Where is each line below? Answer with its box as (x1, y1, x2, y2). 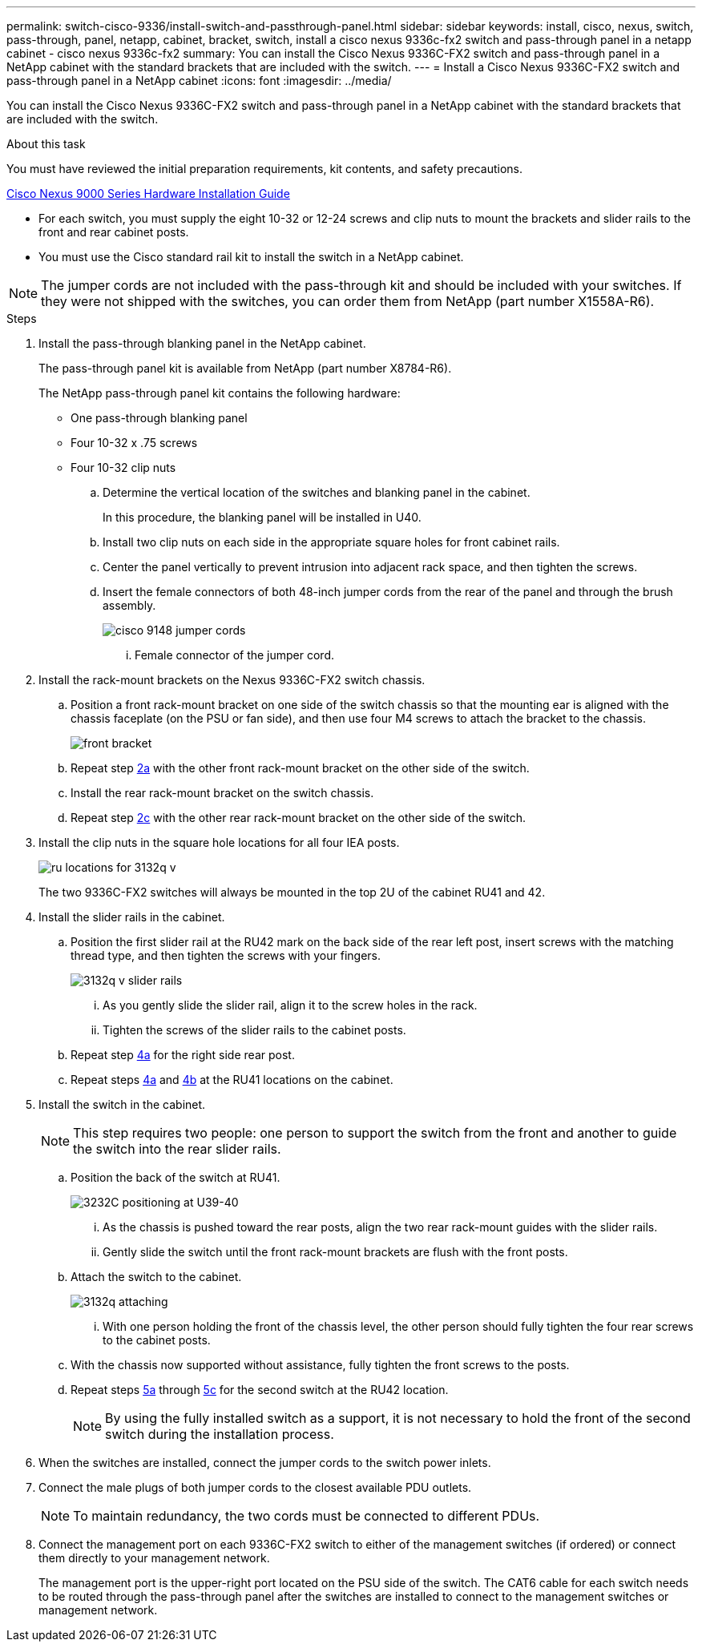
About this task (6, 137, 86, 151)
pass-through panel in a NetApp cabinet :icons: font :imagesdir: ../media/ (6, 74, 392, 87)
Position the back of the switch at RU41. (71, 1171, 280, 1184)
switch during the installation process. (105, 1426, 334, 1442)
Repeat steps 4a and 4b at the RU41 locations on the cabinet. (71, 1073, 393, 1086)
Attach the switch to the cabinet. (71, 1270, 242, 1283)
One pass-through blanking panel (71, 411, 248, 425)
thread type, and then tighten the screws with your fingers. (71, 949, 381, 962)
